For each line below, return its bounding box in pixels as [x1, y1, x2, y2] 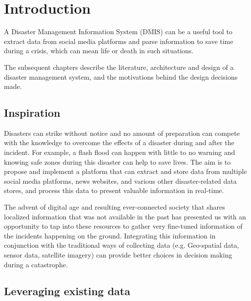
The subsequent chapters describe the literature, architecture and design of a [4, 62, 234, 72]
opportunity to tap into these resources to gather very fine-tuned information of [4, 221, 243, 231]
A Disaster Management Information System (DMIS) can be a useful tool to [4, 26, 232, 37]
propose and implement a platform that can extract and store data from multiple [4, 166, 247, 176]
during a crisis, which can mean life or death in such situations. [4, 45, 194, 56]
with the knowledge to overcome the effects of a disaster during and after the [4, 137, 234, 148]
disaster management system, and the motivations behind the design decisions [4, 71, 238, 82]
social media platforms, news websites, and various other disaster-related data [4, 175, 237, 186]
